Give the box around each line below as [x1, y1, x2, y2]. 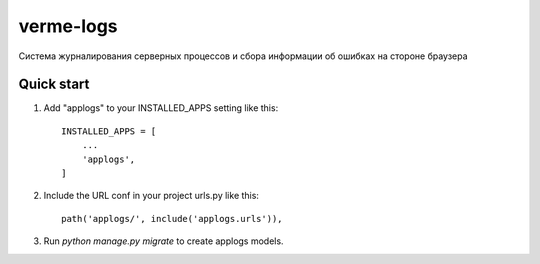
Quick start [18, 76, 90, 93]
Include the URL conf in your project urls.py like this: [43, 190, 260, 202]
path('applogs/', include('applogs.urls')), [61, 213, 284, 224]
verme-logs [18, 15, 119, 37]
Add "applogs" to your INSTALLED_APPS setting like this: [43, 102, 279, 114]
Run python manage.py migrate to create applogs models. [43, 235, 284, 247]
